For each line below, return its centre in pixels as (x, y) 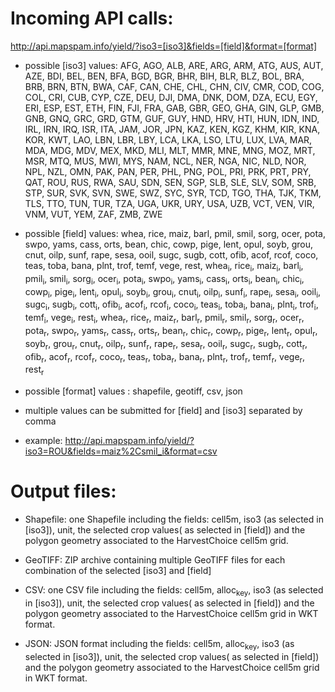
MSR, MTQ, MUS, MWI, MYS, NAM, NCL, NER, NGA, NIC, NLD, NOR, (165, 161)
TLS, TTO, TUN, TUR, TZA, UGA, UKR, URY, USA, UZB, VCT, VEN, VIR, (169, 203)
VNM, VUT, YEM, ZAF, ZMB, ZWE (93, 214)
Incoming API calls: (92, 18)
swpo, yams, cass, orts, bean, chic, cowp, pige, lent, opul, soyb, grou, (169, 244)
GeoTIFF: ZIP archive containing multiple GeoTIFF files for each (155, 560)
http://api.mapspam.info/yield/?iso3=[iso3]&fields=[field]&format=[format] (164, 46)
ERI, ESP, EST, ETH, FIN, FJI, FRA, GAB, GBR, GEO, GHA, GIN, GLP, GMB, (174, 108)
